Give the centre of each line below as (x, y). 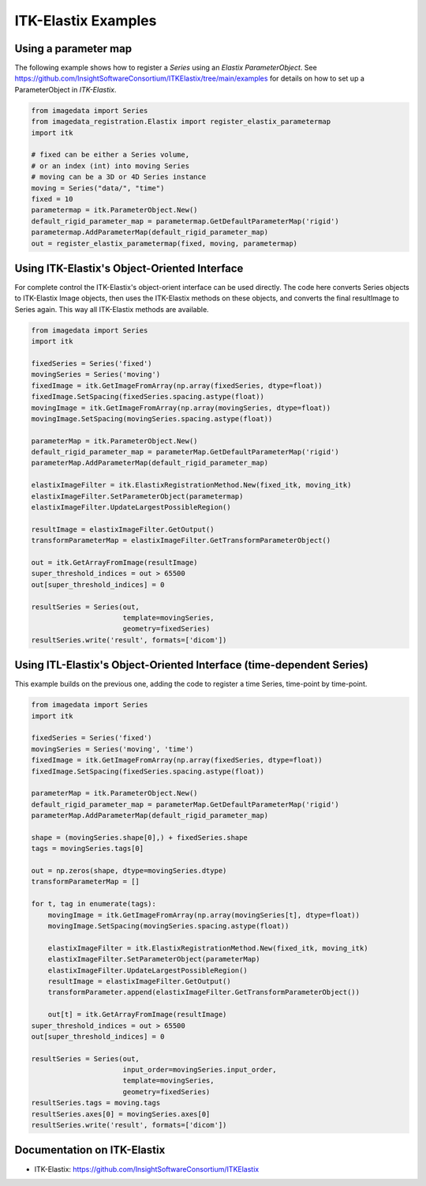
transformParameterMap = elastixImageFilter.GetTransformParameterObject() (181, 540)
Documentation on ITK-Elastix (90, 1150)
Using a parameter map (73, 49)
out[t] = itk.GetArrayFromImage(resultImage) (137, 1015)
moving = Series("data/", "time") (98, 188)
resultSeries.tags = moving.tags (96, 1103)
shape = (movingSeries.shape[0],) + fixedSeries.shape (139, 837)
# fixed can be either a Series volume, (110, 155)
